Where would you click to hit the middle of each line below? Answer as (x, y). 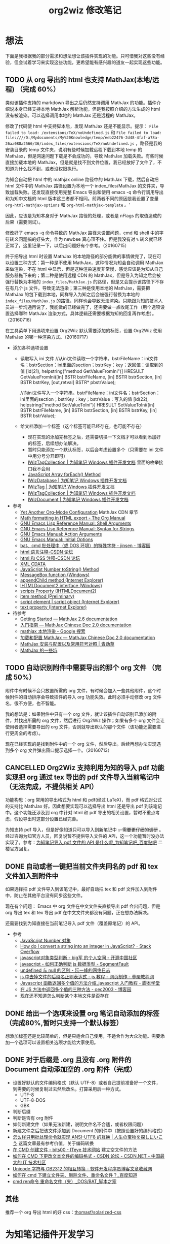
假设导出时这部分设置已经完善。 (47, 819)
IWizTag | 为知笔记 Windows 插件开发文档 (71, 487)
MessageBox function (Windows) (55, 575)
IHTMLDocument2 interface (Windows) (61, 585)
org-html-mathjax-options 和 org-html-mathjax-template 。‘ (68, 205)
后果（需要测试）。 (24, 222)
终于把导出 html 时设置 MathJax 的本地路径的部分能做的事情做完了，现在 (81, 256)
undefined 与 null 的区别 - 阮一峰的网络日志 (65, 970)
